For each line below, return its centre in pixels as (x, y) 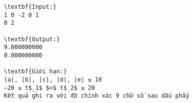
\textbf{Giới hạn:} (35, 72)
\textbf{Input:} (30, 7)
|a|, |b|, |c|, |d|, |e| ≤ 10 (53, 79)
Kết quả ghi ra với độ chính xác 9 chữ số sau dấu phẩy (97, 96)
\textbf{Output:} (32, 39)
